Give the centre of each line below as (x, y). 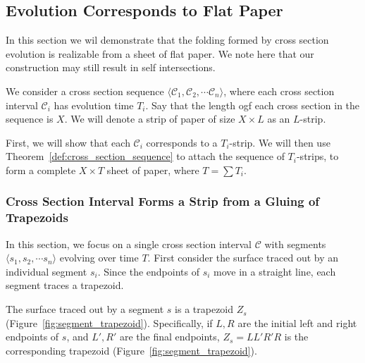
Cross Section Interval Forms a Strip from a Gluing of (163, 201)
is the (296, 337)
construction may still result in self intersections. (111, 67)
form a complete (41, 170)
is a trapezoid (204, 309)
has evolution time (94, 105)
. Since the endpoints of (148, 271)
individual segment (47, 271)
